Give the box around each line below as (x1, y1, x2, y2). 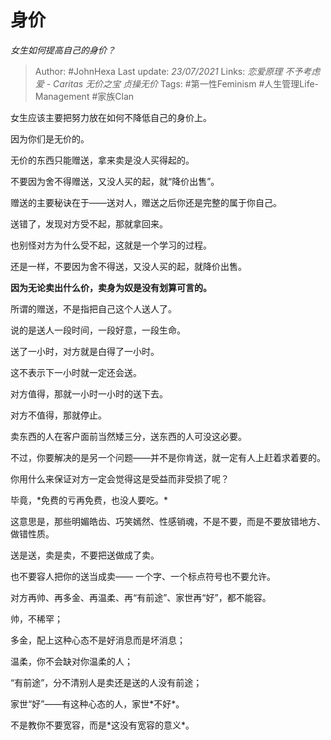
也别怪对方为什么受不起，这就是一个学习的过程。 (10, 239, 212, 251)
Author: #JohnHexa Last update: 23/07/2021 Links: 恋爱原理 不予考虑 (34, 65, 321, 77)
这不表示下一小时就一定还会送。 (10, 366, 142, 378)
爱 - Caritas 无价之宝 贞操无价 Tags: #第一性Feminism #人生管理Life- (34, 77, 320, 90)
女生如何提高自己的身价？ (10, 44, 116, 56)
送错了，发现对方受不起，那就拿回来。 (10, 217, 168, 230)
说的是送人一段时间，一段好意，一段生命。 (10, 324, 186, 336)
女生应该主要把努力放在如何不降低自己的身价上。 (10, 111, 212, 123)
